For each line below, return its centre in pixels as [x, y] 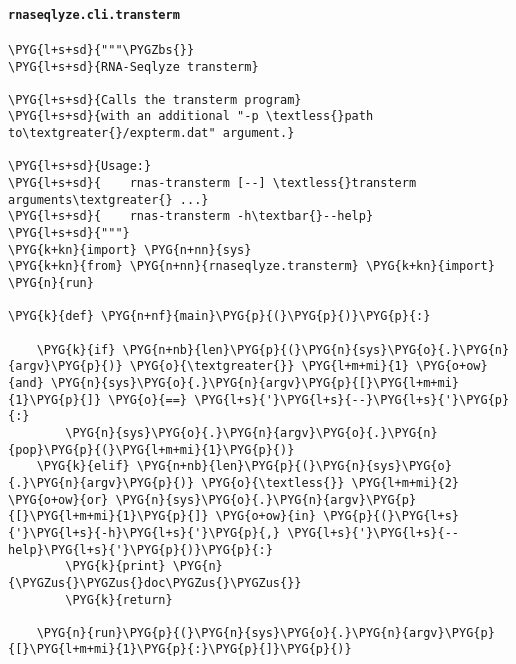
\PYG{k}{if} [76, 349]
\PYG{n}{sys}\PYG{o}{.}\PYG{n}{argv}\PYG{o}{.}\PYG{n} [251, 432]
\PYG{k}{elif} [83, 466]
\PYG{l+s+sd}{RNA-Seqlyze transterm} [133, 66]
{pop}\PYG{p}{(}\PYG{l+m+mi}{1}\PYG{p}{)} [151, 449]
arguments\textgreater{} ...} [108, 199]
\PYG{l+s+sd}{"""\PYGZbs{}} [101, 49]
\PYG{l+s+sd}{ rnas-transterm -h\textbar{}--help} [191, 216]
